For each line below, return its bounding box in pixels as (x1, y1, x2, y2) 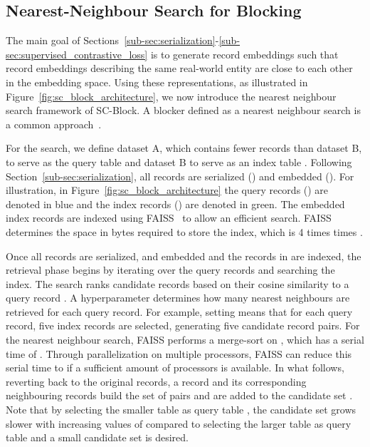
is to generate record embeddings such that (150, 46, 339, 61)
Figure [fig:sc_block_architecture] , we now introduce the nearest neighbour (6, 88, 337, 103)
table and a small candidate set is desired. (6, 430, 189, 445)
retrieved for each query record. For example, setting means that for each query (6, 304, 353, 319)
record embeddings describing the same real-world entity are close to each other (6, 61, 353, 76)
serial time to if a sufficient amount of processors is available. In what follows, (6, 360, 344, 375)
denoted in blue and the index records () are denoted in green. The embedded (6, 196, 345, 211)
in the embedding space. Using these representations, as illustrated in (6, 74, 308, 89)
